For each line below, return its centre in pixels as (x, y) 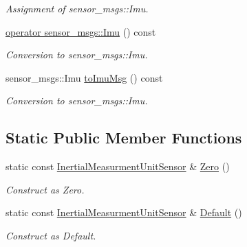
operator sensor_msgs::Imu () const (81, 31)
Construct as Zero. (45, 189)
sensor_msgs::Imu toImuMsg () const (84, 77)
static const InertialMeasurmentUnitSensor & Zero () (118, 166)
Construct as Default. (51, 235)
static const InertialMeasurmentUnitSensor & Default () (124, 212)
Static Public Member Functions (124, 138)
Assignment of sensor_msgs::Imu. (77, 8)
